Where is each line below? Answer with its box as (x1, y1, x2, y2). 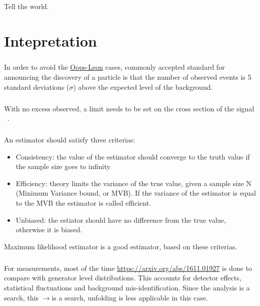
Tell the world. (4, 1, 49, 11)
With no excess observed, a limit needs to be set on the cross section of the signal (4, 103, 254, 113)
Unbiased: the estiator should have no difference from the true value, (15, 214, 226, 225)
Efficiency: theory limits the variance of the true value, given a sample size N (15, 178, 251, 188)
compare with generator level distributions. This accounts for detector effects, (4, 272, 241, 283)
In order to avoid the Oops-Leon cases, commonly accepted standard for (4, 62, 225, 72)
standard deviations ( (4, 81, 69, 92)
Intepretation (4, 30, 97, 51)
